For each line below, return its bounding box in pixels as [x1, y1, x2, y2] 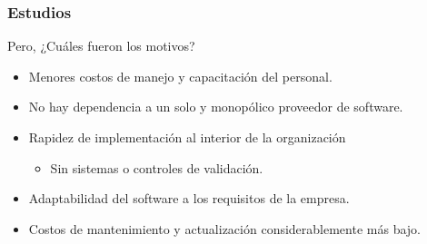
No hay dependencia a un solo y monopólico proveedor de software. [28, 97, 403, 116]
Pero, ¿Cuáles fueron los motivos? [7, 36, 195, 55]
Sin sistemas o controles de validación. [50, 158, 263, 177]
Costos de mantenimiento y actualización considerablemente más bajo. [28, 219, 421, 238]
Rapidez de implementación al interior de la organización [28, 128, 346, 146]
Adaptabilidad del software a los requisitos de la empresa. [28, 189, 350, 208]
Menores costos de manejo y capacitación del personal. [28, 66, 333, 85]
